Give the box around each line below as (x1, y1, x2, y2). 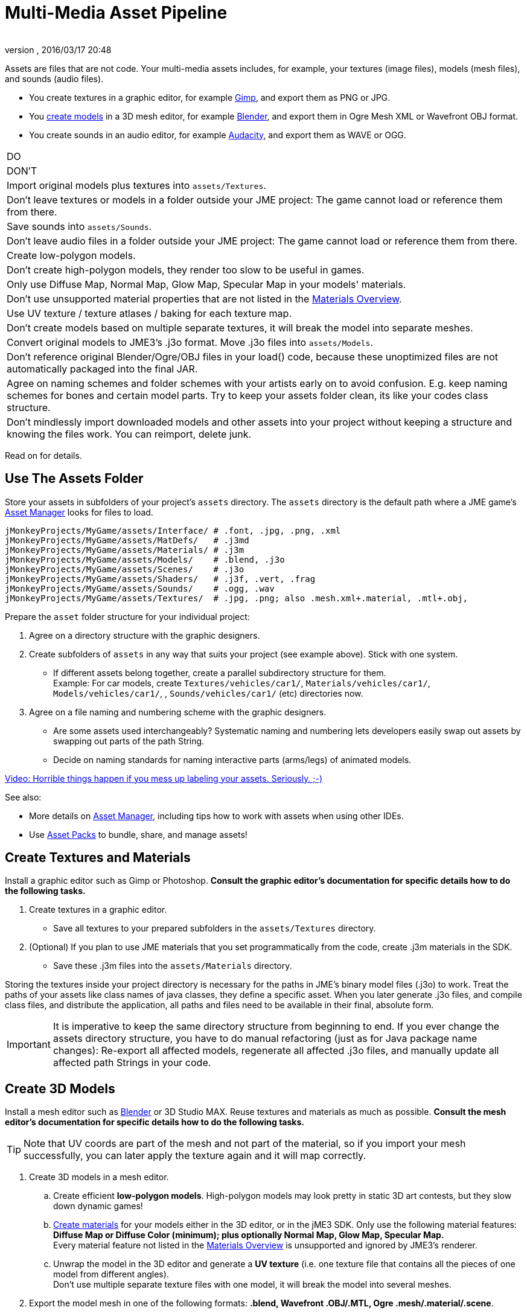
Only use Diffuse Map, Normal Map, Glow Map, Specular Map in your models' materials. (7, 278, 406, 290)
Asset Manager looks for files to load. (5, 506, 153, 517)
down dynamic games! (53, 1201, 143, 1212)
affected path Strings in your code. (53, 1056, 211, 1069)
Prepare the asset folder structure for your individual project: (5, 611, 250, 622)
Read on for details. (5, 450, 82, 461)
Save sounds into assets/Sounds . (7, 220, 152, 232)
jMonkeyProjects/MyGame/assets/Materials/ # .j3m (5, 545, 244, 555)
